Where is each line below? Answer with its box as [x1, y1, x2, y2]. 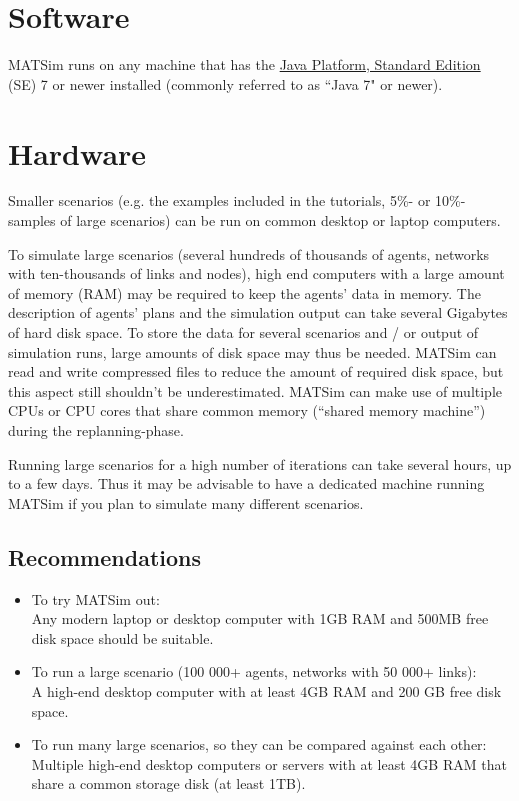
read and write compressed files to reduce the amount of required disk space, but [8, 361, 504, 382]
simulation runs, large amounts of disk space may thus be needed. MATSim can [8, 341, 497, 362]
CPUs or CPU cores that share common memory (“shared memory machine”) [8, 400, 486, 421]
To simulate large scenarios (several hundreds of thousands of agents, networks [8, 243, 490, 264]
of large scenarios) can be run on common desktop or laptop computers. [60, 210, 501, 231]
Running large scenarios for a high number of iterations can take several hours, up [8, 453, 512, 474]
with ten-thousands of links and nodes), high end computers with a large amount [8, 263, 505, 284]
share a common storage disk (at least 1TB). [31, 773, 306, 794]
